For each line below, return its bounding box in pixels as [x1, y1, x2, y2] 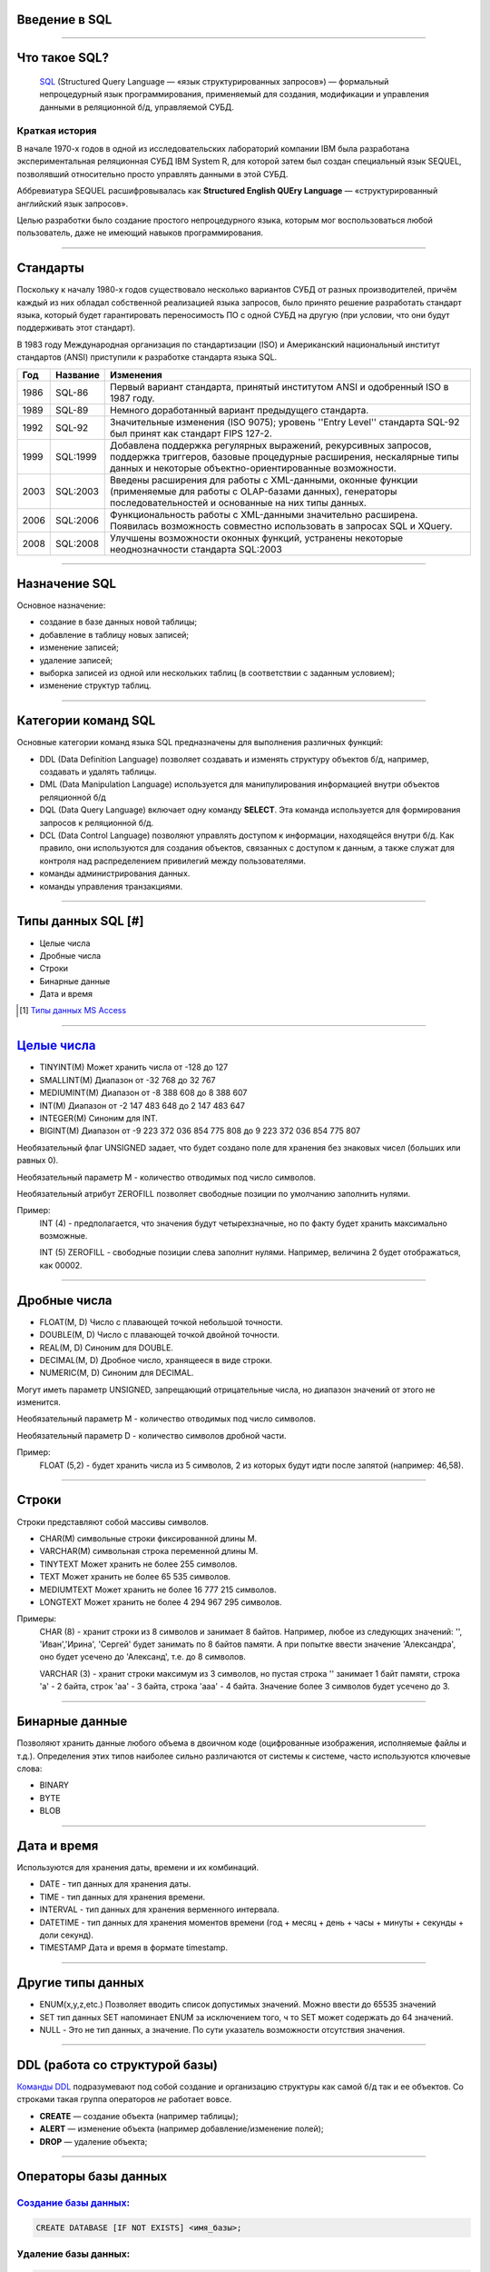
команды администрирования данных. [39, 868, 191, 879]
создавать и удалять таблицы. [39, 766, 157, 777]
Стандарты [16, 260, 85, 276]
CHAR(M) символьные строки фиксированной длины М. [39, 1532, 258, 1544]
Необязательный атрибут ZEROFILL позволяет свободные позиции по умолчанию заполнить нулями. [16, 1188, 411, 1199]
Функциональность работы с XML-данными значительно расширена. [110, 508, 418, 521]
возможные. [39, 1231, 88, 1241]
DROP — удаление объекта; [39, 2136, 148, 2147]
